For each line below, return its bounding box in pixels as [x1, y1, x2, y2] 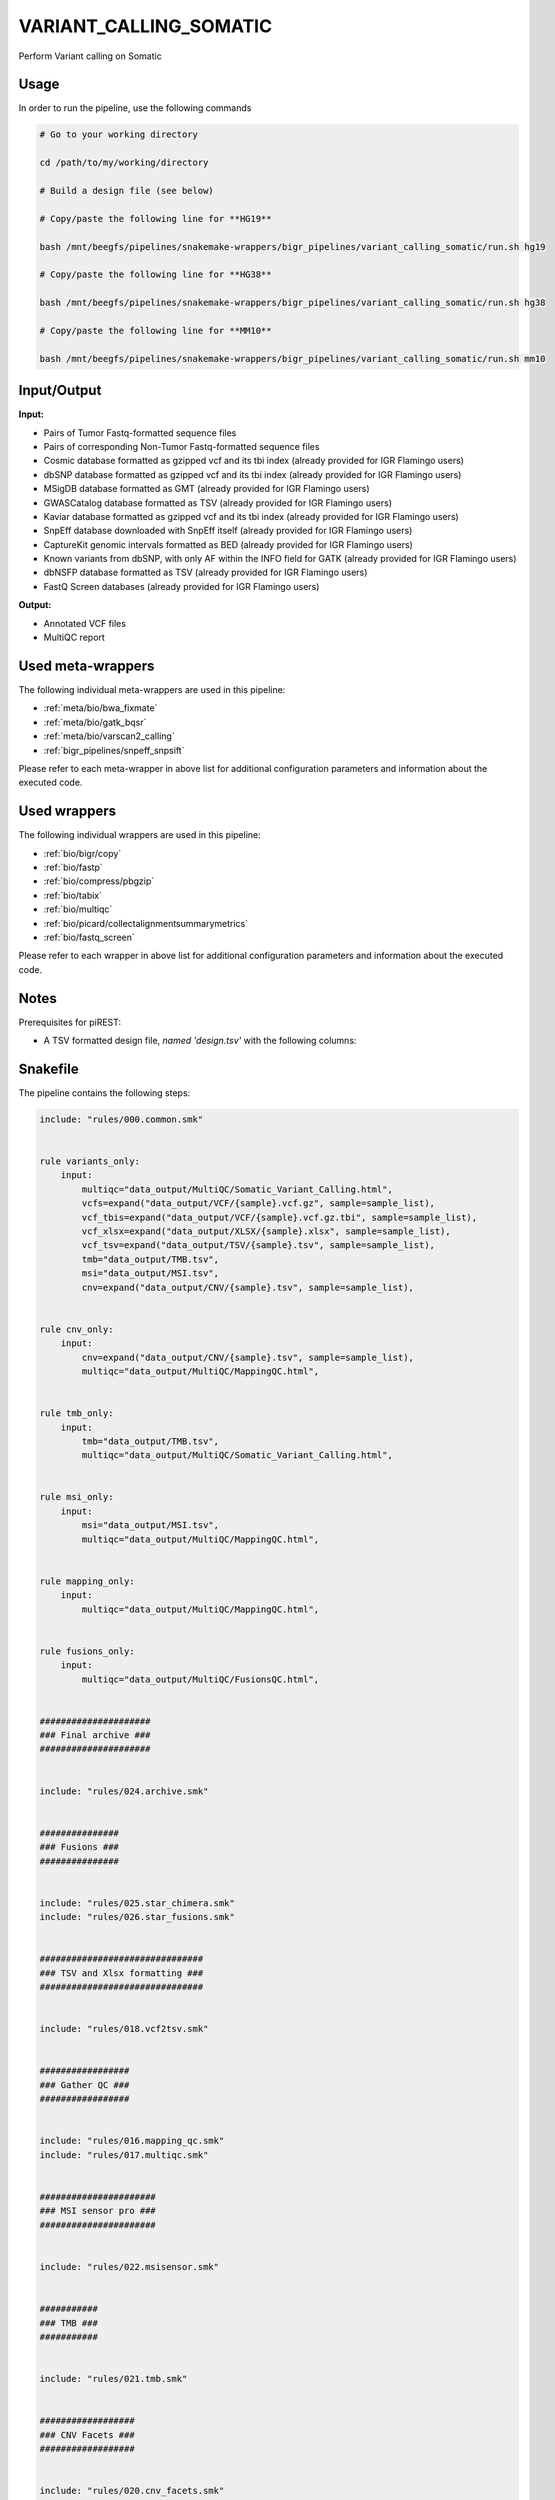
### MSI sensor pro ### [39, 2205, 157, 2217]
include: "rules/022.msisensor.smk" [39, 2261, 220, 2272]
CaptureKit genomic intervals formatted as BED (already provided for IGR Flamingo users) [43, 538, 414, 550]
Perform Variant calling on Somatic [18, 50, 162, 62]
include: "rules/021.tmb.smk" [39, 2373, 188, 2385]
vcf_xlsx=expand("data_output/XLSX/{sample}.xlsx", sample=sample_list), [81, 1226, 452, 1237]
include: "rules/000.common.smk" [39, 1113, 204, 1125]
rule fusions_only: [39, 1645, 135, 1657]
